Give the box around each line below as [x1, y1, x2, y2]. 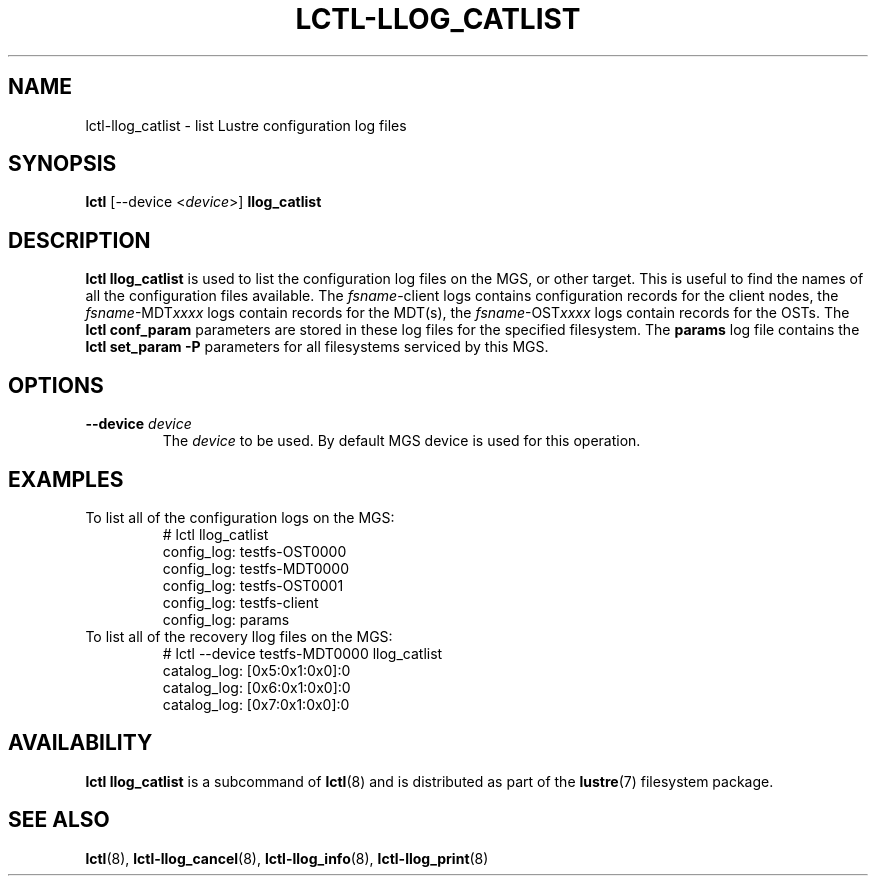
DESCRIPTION [8, 227, 151, 253]
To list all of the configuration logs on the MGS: [85, 508, 395, 526]
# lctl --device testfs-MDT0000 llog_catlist [162, 644, 443, 662]
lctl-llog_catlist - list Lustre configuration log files [85, 116, 407, 134]
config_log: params [162, 610, 290, 628]
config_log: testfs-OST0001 [162, 576, 344, 594]
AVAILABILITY [8, 730, 153, 756]
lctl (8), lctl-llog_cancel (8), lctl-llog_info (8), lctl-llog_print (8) [85, 849, 489, 867]
